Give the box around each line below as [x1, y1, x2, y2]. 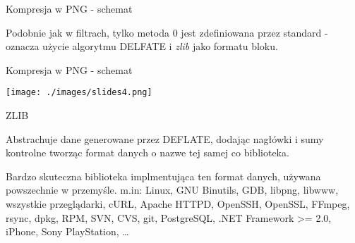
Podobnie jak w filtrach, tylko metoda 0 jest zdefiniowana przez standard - [6, 25, 328, 39]
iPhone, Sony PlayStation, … [6, 224, 129, 239]
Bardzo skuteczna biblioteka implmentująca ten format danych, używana [6, 168, 321, 183]
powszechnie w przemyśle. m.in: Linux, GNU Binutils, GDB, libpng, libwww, [6, 182, 339, 197]
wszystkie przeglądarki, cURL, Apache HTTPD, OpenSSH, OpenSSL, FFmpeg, [6, 197, 350, 211]
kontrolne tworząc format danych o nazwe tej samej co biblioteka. [6, 145, 289, 160]
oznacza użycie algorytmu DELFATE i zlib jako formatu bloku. [6, 39, 278, 54]
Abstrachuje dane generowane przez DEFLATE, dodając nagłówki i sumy [6, 131, 324, 146]
